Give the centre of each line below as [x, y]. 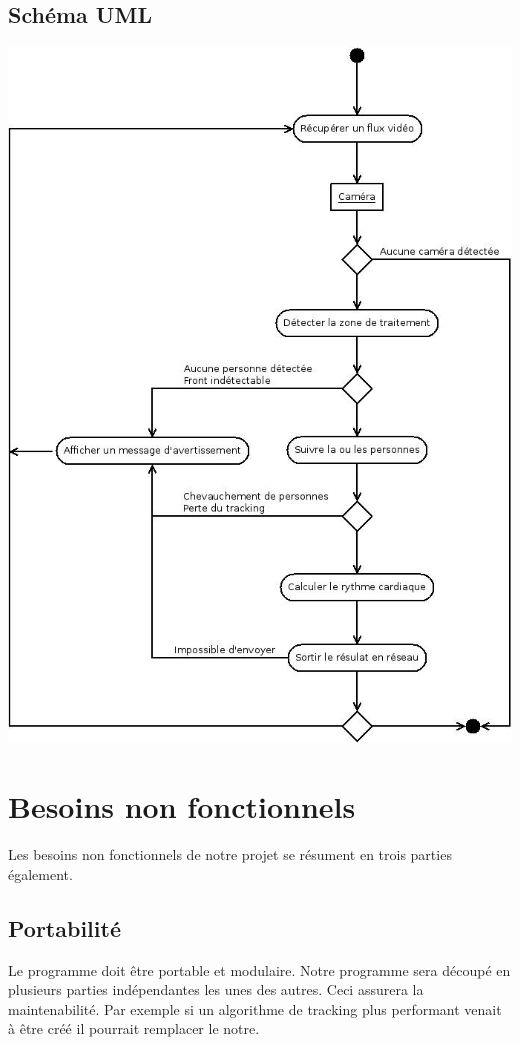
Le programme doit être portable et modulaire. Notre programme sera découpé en [259, 969]
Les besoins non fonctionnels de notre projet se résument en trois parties [230, 854]
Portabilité [64, 927]
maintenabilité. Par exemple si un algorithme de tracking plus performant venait [255, 1008]
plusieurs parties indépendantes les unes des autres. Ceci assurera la [216, 989]
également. [40, 873]
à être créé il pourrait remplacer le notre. [134, 1028]
